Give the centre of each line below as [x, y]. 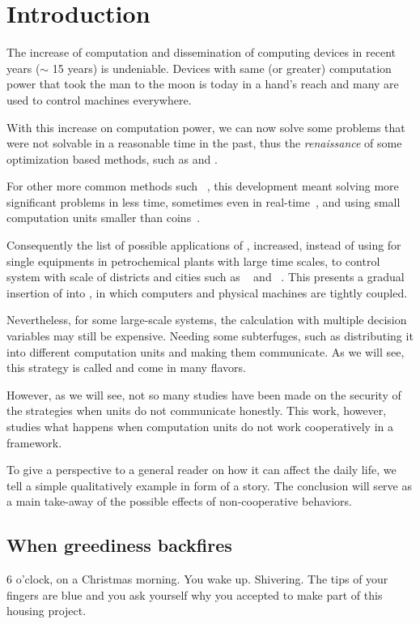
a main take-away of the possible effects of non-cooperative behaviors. [179, 501]
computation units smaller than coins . [104, 218]
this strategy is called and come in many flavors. [126, 368]
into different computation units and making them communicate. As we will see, [206, 351]
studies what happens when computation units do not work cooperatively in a [200, 426]
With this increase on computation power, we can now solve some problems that [206, 127]
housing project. [47, 611]
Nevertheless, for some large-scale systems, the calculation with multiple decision [207, 320]
